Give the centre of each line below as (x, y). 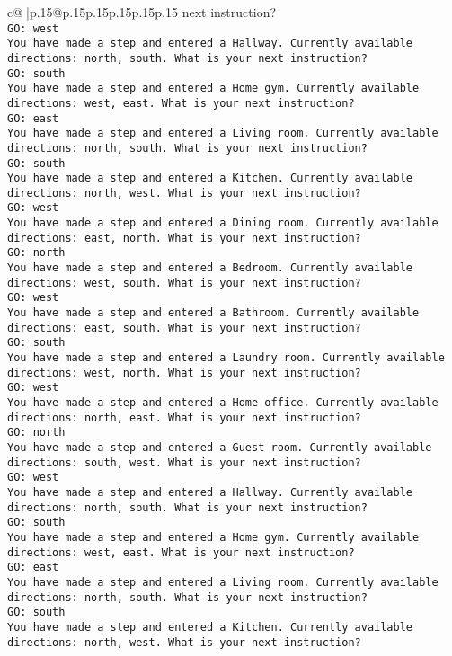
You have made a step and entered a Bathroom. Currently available (213, 313)
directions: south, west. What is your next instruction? (184, 462)
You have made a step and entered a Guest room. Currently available (220, 447)
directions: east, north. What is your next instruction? (184, 238)
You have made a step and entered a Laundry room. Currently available (226, 358)
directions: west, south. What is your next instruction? (184, 283)
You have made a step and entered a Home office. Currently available (223, 403)
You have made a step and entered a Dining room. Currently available (223, 223)
